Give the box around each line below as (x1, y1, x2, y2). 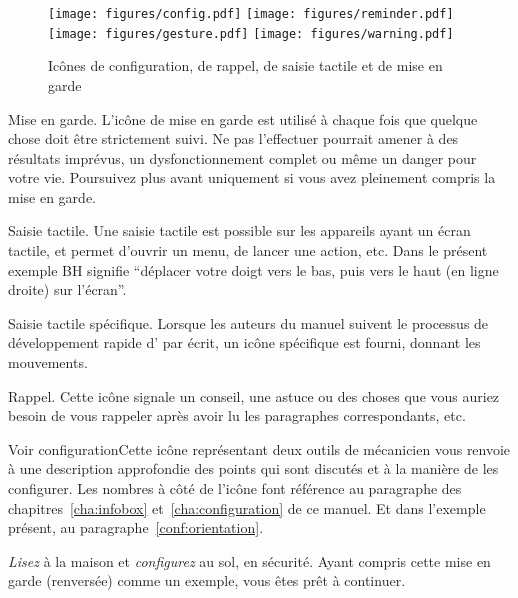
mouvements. (8, 352, 88, 373)
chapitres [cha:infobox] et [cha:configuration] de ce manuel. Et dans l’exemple (8, 497, 486, 518)
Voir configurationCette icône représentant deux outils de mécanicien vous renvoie (8, 438, 511, 459)
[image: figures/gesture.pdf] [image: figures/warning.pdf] (48, 26, 454, 41)
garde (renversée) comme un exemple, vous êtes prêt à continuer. (8, 570, 406, 591)
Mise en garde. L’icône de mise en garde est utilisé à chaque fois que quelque (8, 108, 478, 129)
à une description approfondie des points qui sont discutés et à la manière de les (8, 458, 499, 479)
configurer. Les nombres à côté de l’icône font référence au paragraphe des (8, 478, 462, 498)
